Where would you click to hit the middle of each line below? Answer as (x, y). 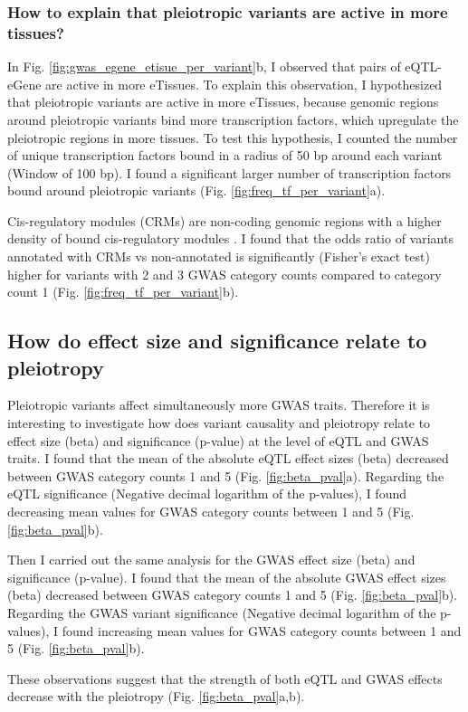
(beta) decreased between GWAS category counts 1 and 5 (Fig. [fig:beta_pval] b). (233, 595)
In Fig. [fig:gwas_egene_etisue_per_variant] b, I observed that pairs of (204, 66)
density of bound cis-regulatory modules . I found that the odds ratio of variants (230, 238)
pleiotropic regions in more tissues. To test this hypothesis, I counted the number (233, 137)
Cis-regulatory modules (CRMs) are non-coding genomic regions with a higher (224, 220)
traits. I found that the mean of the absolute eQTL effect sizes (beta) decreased (228, 458)
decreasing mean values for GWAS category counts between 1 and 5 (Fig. (211, 512)
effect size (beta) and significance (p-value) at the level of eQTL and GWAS (218, 440)
